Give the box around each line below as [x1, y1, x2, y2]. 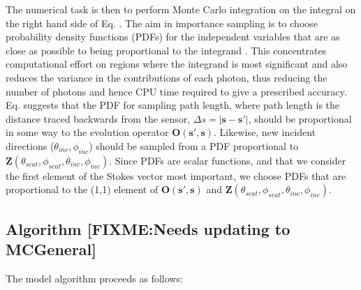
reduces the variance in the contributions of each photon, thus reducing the [6, 70, 327, 84]
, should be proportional [248, 111, 352, 125]
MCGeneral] [6, 238, 97, 260]
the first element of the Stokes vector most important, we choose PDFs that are [6, 168, 346, 183]
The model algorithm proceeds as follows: [6, 270, 183, 285]
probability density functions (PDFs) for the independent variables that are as [6, 29, 340, 44]
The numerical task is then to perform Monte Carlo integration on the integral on [6, 2, 356, 16]
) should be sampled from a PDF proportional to [89, 138, 299, 153]
